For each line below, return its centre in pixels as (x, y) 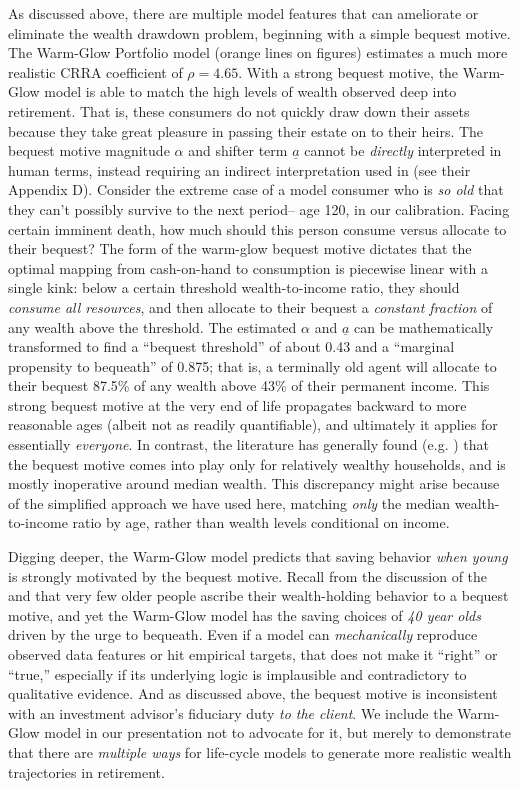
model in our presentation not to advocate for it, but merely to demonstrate (277, 732)
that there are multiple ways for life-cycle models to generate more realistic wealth (260, 751)
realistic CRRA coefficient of (95, 71)
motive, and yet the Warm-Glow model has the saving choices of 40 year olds (244, 614)
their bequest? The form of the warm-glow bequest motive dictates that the (240, 248)
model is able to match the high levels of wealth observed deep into (250, 91)
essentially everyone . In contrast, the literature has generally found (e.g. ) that (249, 444)
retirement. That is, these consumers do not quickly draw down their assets (239, 110)
